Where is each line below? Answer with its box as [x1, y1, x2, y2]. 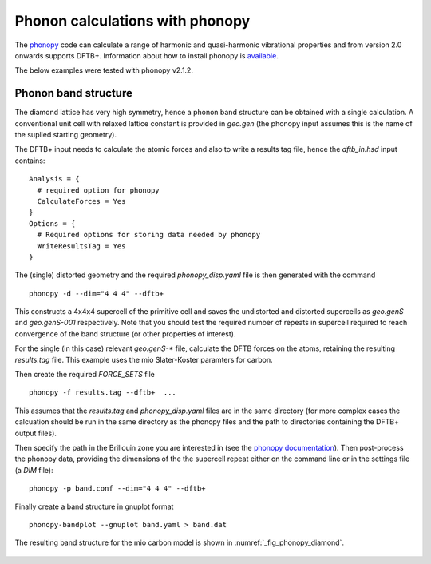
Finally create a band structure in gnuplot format [14, 502, 174, 511]
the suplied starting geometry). [14, 130, 117, 140]
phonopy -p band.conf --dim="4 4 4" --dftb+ [29, 484, 207, 493]
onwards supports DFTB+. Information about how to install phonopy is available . [14, 50, 279, 60]
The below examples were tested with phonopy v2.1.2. [14, 66, 193, 75]
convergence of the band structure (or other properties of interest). [14, 328, 236, 339]
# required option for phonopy [37, 185, 160, 195]
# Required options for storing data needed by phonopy [37, 230, 261, 240]
